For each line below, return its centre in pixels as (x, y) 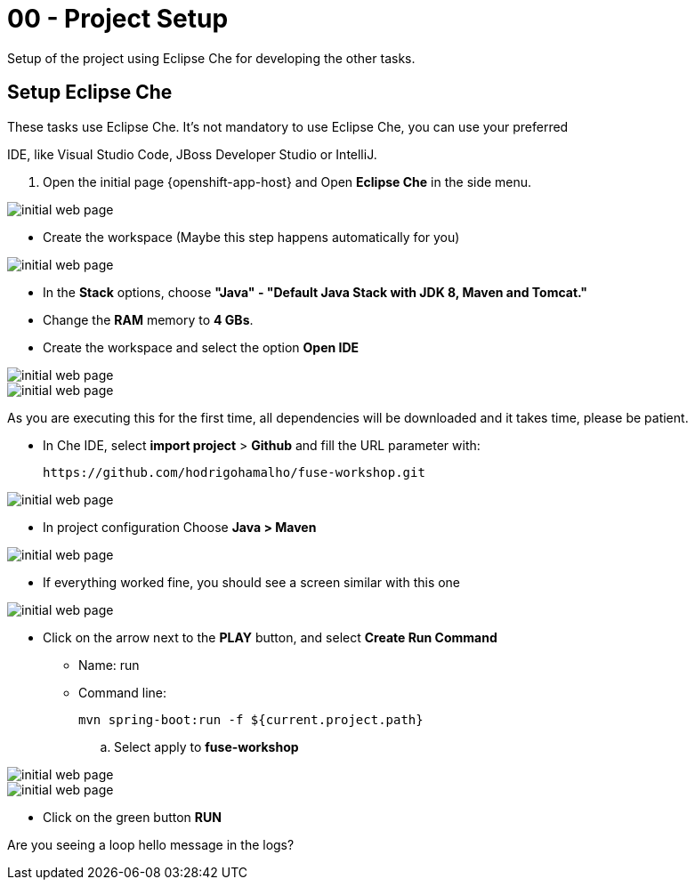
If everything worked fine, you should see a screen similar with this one (252, 582)
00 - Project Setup (118, 19)
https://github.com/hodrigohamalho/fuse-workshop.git (234, 472)
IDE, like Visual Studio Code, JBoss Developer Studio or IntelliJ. (192, 154)
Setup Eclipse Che (90, 93)
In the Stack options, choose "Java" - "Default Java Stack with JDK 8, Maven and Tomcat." (315, 292)
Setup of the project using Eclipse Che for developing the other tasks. (211, 58)
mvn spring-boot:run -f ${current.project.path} (251, 719)
